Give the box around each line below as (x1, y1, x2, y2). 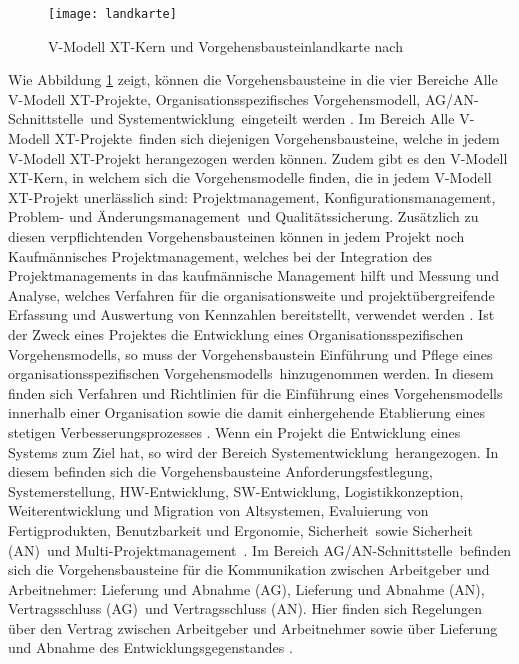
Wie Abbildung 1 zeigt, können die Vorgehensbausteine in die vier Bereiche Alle (8, 69, 498, 90)
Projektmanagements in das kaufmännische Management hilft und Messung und (8, 265, 500, 286)
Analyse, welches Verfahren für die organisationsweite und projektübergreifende (8, 284, 495, 305)
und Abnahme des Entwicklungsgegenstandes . (8, 637, 293, 658)
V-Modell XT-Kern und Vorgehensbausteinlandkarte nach (48, 35, 403, 56)
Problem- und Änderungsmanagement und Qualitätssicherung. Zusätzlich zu (8, 206, 479, 227)
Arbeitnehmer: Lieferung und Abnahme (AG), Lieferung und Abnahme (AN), (8, 578, 485, 599)
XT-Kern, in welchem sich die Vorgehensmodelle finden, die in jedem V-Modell (8, 167, 492, 188)
